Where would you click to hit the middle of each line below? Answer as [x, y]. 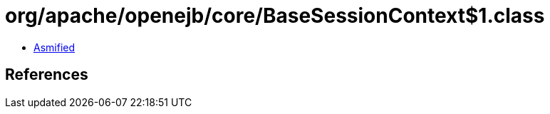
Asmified [55, 47]
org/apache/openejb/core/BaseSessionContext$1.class [275, 16]
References [47, 75]
